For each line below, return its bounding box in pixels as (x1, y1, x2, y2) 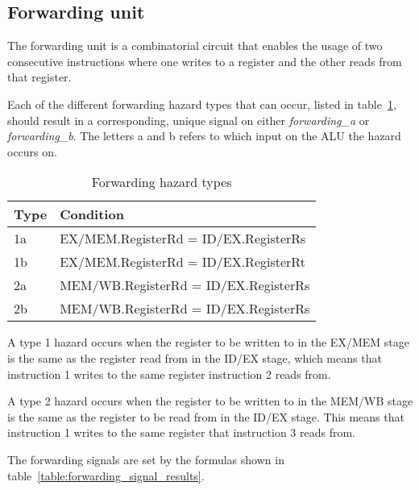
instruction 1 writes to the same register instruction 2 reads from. (7, 365, 331, 382)
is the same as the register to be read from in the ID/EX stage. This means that (7, 408, 404, 425)
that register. (7, 69, 72, 85)
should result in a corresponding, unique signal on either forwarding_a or (7, 111, 370, 128)
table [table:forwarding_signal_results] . (7, 467, 205, 484)
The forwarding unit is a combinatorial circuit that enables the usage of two (7, 37, 383, 54)
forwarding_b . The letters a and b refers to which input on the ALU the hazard (7, 127, 401, 144)
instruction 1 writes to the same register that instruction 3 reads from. (7, 424, 355, 441)
